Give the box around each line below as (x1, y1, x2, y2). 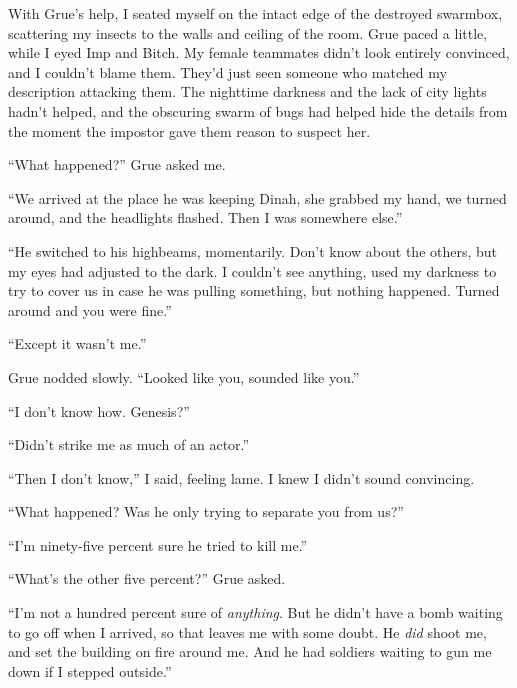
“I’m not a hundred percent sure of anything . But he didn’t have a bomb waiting (8, 602, 503, 623)
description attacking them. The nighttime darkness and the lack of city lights (8, 81, 487, 102)
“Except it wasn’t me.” (8, 333, 147, 354)
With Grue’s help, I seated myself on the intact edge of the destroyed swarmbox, (8, 3, 503, 23)
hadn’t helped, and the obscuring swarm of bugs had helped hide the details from (8, 100, 508, 121)
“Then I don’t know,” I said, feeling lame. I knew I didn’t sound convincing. (8, 467, 475, 488)
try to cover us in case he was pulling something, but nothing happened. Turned (8, 280, 500, 301)
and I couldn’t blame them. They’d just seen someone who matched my (8, 61, 447, 82)
